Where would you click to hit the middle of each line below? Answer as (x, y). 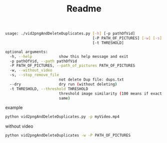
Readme (84, 9)
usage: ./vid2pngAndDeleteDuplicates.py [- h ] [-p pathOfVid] (70, 34)
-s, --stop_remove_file (34, 75)
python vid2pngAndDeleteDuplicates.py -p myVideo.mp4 (62, 117)
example (14, 108)
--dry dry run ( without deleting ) (63, 84)
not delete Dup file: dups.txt (91, 80)
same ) (64, 98)
